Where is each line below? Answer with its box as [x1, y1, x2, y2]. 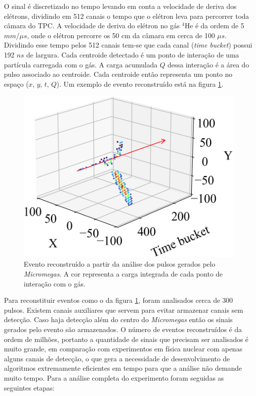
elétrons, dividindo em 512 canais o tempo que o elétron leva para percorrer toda [4, 10, 249, 21]
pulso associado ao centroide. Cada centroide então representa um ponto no [4, 69, 233, 79]
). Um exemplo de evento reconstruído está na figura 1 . [56, 78, 223, 89]
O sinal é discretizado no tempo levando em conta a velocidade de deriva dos [4, 1, 237, 11]
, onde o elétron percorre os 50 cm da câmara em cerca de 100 [27, 30, 215, 40]
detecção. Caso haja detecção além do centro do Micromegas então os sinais [4, 314, 233, 325]
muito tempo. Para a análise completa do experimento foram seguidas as [4, 372, 224, 383]
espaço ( [4, 78, 29, 89]
